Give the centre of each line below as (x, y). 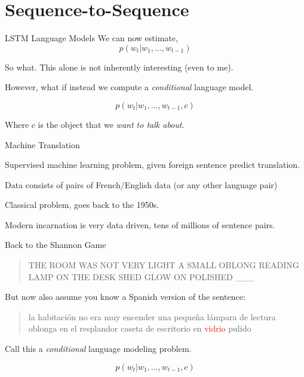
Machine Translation (42, 144)
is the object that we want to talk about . (111, 124)
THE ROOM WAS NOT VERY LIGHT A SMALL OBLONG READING (164, 265)
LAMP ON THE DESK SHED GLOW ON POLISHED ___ (141, 276)
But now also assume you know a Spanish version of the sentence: (125, 297)
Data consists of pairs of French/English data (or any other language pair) (141, 184)
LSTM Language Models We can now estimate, (91, 38)
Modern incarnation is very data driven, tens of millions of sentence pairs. (140, 224)
